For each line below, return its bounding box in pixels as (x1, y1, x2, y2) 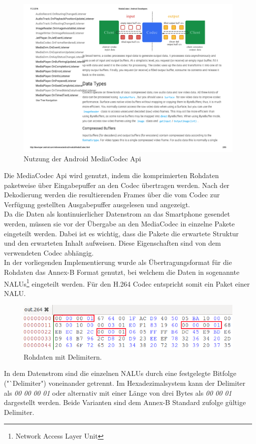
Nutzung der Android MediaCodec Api (24, 153, 141, 164)
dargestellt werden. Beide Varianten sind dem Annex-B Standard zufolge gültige (4, 397, 246, 407)
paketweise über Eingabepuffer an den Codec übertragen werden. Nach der (4, 180, 229, 190)
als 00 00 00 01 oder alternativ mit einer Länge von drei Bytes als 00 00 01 (4, 387, 232, 398)
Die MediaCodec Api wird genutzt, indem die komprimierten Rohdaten (4, 170, 219, 180)
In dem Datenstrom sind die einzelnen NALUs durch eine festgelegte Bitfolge (4, 368, 236, 378)
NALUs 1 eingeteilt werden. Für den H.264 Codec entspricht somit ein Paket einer (4, 277, 250, 289)
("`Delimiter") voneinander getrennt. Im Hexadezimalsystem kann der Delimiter (4, 377, 246, 388)
